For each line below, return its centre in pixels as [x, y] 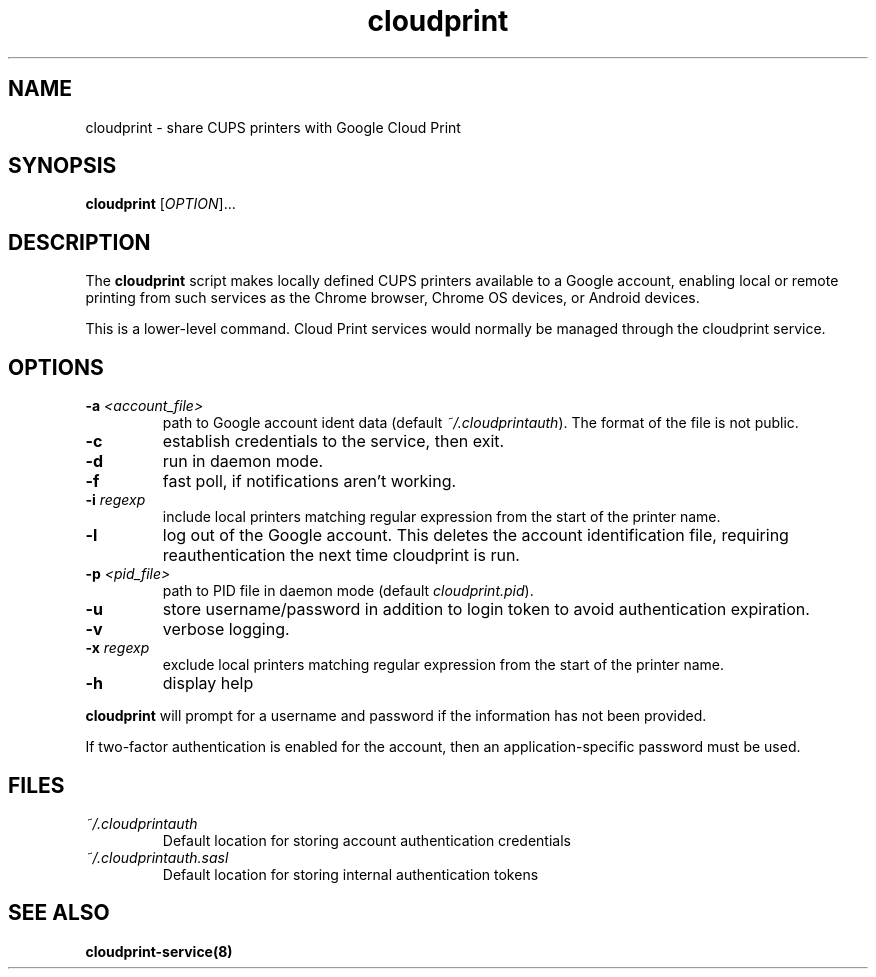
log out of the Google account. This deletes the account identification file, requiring [475, 535]
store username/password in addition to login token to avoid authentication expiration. [486, 609]
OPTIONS [56, 367]
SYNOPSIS [62, 166]
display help [208, 683]
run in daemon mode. [243, 461]
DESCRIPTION [79, 242]
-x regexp [117, 648]
